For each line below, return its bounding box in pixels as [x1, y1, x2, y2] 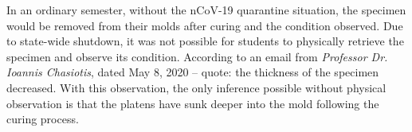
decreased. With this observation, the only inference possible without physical [6, 79, 386, 95]
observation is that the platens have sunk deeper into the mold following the [6, 95, 379, 111]
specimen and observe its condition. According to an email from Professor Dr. [6, 48, 388, 64]
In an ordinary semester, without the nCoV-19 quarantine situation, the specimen [6, 2, 406, 17]
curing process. [6, 111, 79, 127]
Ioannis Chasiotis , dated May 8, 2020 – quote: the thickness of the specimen [6, 64, 379, 80]
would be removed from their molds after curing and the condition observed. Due [6, 17, 403, 33]
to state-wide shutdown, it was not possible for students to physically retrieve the [6, 33, 404, 49]
